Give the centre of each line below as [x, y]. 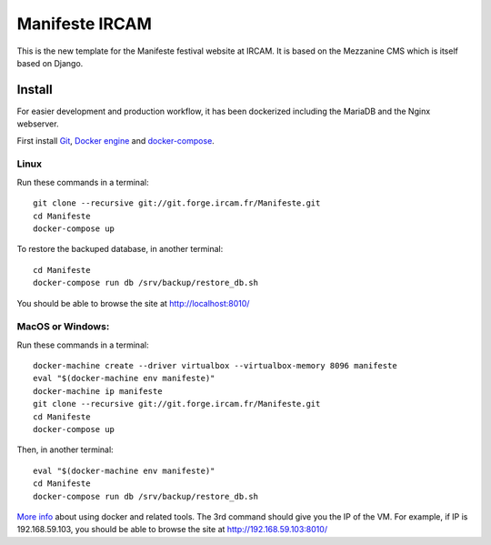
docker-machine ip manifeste [98, 391]
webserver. [38, 124]
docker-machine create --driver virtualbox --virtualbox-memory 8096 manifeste [215, 366]
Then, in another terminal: [65, 449]
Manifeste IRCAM [84, 24]
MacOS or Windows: [63, 327]
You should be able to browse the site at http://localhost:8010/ [133, 303]
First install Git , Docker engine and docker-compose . [116, 140]
